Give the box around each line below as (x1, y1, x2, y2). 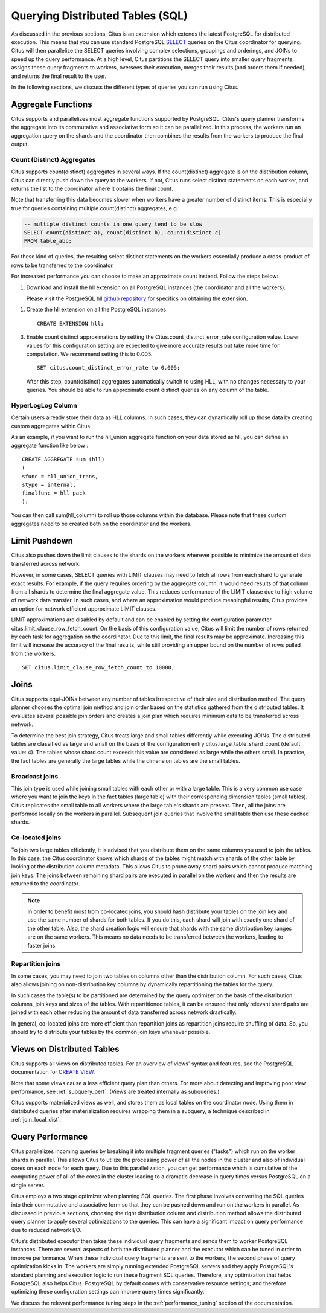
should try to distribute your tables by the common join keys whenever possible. (11, 1029, 211, 1036)
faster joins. (27, 942, 57, 949)
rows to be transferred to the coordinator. (11, 262, 114, 269)
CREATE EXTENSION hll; (37, 320, 104, 327)
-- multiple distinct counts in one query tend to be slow (24, 220, 202, 228)
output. (11, 140, 30, 147)
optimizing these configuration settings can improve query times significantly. (11, 1288, 205, 1295)
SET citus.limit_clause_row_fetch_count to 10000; (22, 664, 175, 671)
